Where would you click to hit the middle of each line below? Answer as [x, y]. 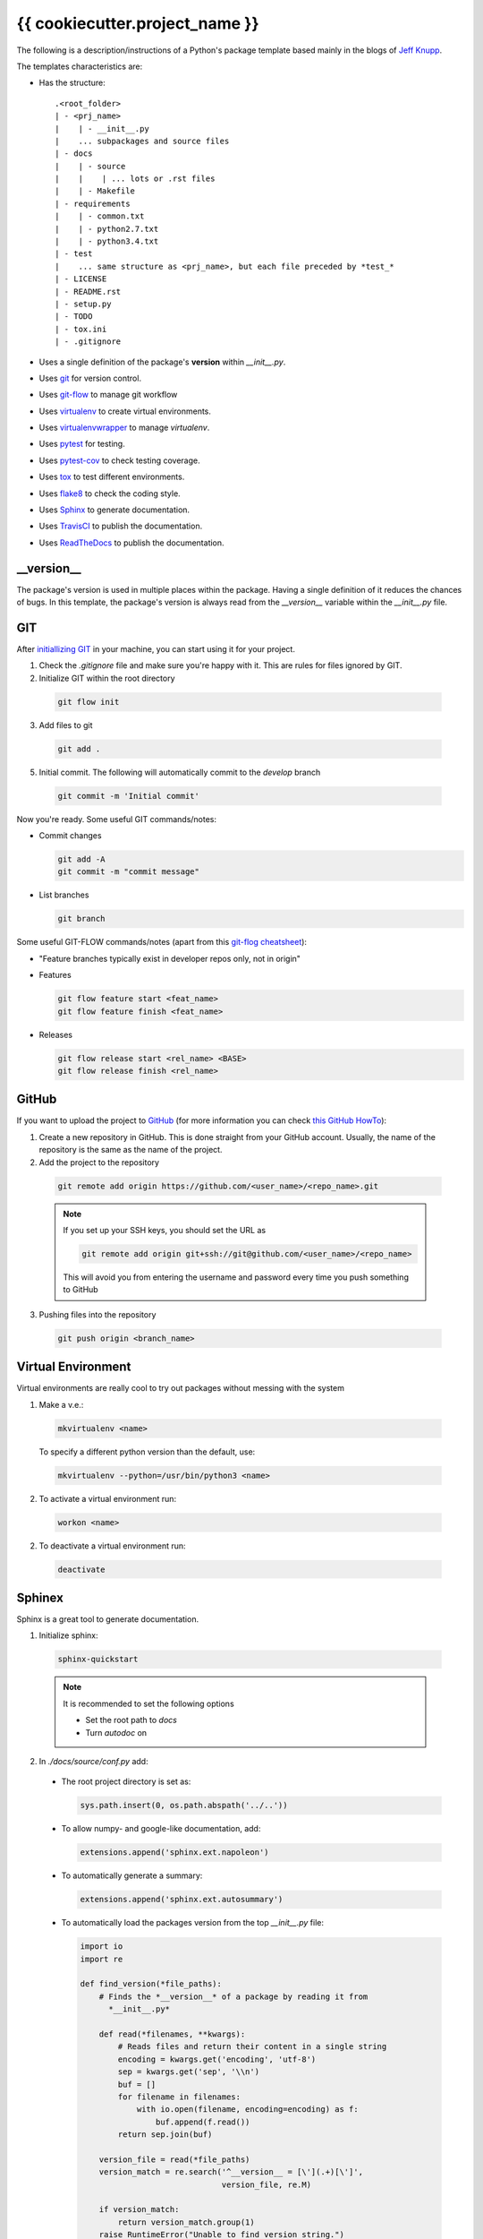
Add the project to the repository [99, 1162]
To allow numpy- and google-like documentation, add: [161, 1829]
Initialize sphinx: [68, 1635]
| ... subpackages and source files [142, 141]
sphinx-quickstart [98, 1660]
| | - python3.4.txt [107, 241]
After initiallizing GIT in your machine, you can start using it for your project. [156, 649]
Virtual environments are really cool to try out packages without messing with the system [180, 1388]
